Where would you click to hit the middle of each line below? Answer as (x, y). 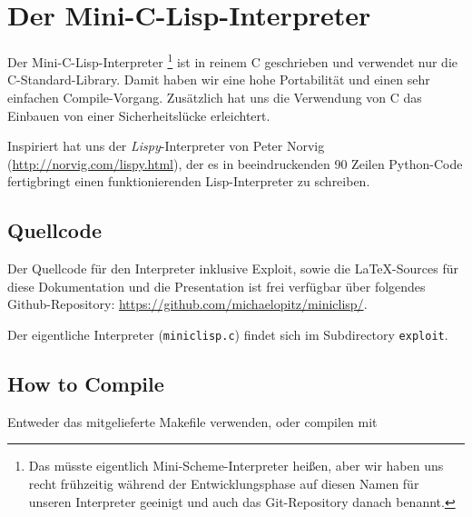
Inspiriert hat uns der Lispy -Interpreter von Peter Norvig (166, 146)
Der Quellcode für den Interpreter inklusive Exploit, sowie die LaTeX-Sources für (233, 268)
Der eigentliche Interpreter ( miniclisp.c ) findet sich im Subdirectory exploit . (228, 334)
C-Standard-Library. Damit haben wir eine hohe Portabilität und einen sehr (219, 80)
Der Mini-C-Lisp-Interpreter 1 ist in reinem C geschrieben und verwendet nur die (232, 60)
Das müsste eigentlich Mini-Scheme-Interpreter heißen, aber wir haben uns (236, 466)
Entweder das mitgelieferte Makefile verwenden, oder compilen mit (192, 421)
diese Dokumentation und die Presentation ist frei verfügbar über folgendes (216, 286)
